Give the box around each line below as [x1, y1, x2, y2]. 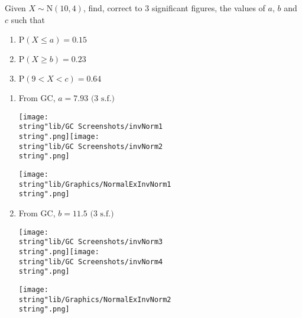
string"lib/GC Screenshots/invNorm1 [18, 122, 163, 131]
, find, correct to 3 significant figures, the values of [83, 2, 265, 14]
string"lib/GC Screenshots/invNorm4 [18, 257, 163, 266]
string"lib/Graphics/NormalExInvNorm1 [18, 180, 171, 189]
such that [11, 13, 45, 25]
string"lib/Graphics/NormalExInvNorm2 [18, 295, 171, 304]
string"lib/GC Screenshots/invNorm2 [18, 142, 163, 151]
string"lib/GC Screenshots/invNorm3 [18, 238, 163, 246]
